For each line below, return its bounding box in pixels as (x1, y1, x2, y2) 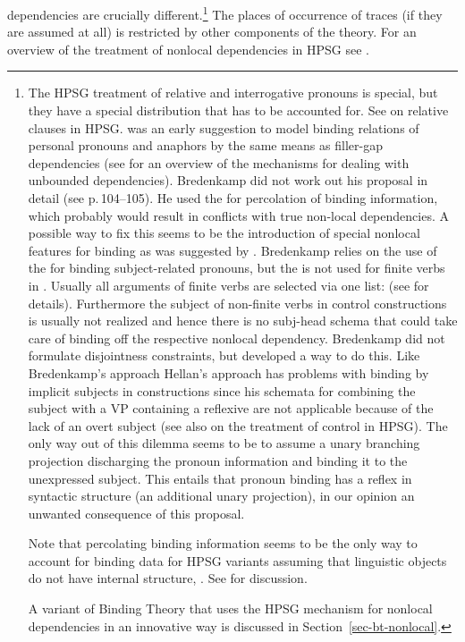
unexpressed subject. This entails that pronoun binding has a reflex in (28, 469, 412, 487)
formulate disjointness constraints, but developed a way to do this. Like (28, 346, 420, 365)
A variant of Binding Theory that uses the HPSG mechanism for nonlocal (28, 599, 433, 618)
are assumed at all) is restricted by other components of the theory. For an (7, 22, 417, 41)
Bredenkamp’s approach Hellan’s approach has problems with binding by (28, 363, 429, 382)
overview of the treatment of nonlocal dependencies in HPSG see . (7, 39, 369, 58)
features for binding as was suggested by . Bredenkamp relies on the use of (28, 241, 437, 259)
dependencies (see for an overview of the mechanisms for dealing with (28, 153, 410, 172)
